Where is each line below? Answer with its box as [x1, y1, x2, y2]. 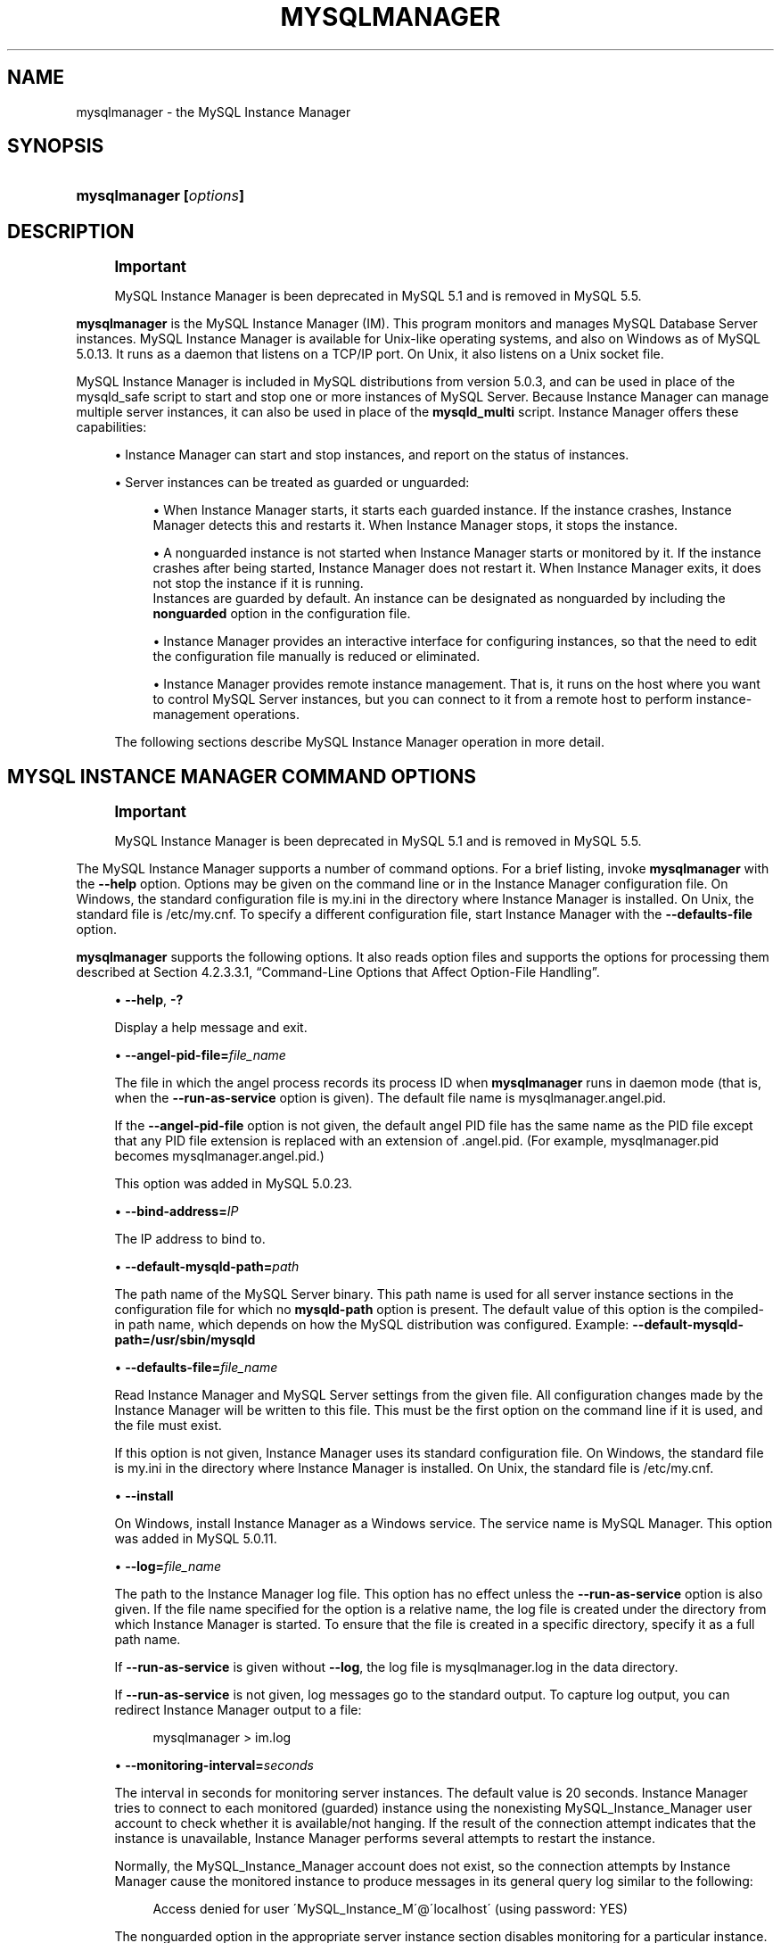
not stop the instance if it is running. [152, 575, 364, 591]
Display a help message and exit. [114, 1020, 308, 1036]
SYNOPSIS [7, 135, 104, 158]
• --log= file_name [114, 1559, 222, 1575]
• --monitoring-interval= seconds [114, 1757, 314, 1774]
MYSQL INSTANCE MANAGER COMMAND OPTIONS [7, 765, 477, 788]
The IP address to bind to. [114, 1231, 266, 1247]
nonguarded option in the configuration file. [152, 606, 411, 622]
